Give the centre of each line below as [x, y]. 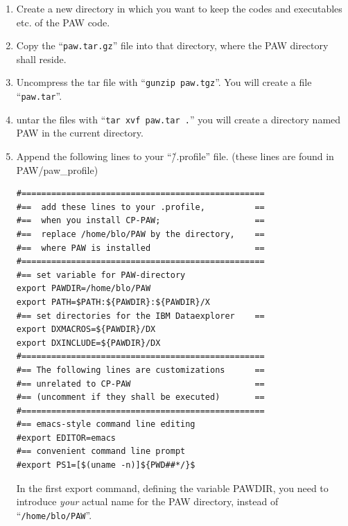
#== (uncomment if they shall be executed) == [140, 397]
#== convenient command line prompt [101, 452]
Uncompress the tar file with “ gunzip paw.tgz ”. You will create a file [164, 82]
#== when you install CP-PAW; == [140, 221]
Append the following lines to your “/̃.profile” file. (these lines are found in [175, 156]
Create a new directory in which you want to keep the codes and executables [179, 8]
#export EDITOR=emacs [66, 438]
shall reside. [41, 59]
